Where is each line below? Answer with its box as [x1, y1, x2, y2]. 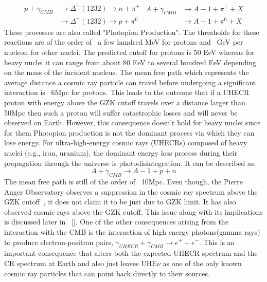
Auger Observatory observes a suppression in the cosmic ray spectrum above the [4, 186, 258, 197]
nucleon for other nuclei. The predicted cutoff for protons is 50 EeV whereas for [4, 47, 255, 58]
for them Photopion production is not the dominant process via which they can [4, 127, 255, 138]
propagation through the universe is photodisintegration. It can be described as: [4, 157, 256, 168]
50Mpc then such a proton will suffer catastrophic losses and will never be [4, 107, 238, 118]
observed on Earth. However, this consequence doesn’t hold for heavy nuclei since [4, 117, 261, 128]
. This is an [199, 236, 235, 247]
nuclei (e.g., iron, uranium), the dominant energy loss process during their [4, 147, 238, 158]
